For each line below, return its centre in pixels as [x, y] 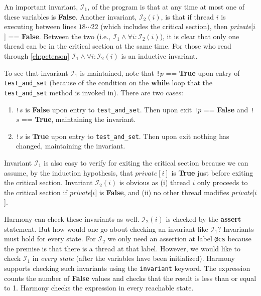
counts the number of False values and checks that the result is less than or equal [130, 278]
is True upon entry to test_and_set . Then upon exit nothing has [127, 136]
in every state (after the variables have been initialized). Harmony [134, 258]
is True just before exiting [212, 172]
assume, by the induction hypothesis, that [69, 172]
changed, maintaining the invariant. [71, 146]
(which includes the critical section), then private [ [177, 26]
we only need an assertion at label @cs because [179, 239]
